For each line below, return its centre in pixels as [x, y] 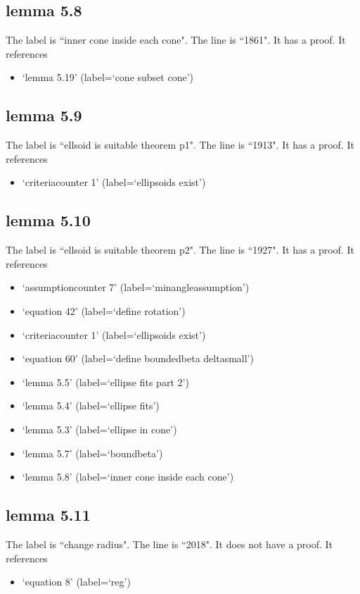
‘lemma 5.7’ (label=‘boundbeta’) [92, 453]
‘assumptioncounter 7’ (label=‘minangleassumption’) [136, 287]
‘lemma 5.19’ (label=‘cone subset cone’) [108, 77]
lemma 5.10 [48, 220]
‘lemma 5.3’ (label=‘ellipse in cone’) [99, 429]
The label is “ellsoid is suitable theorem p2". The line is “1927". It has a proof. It [180, 250]
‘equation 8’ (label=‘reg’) [76, 582]
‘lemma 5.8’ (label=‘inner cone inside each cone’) [128, 477]
